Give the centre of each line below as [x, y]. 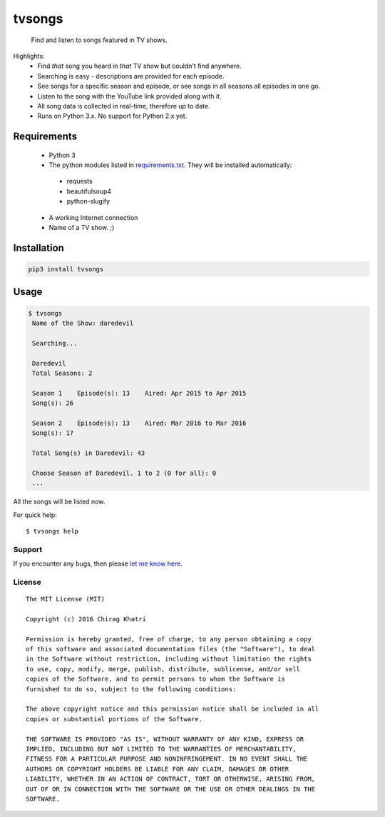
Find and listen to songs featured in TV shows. [99, 40]
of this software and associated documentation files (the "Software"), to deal [171, 649]
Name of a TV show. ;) [82, 228]
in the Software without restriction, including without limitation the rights [169, 659]
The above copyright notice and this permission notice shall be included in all [173, 709]
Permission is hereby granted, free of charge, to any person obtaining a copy [169, 639]
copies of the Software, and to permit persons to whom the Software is [155, 679]
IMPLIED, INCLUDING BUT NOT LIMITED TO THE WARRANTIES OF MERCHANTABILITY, [161, 749]
